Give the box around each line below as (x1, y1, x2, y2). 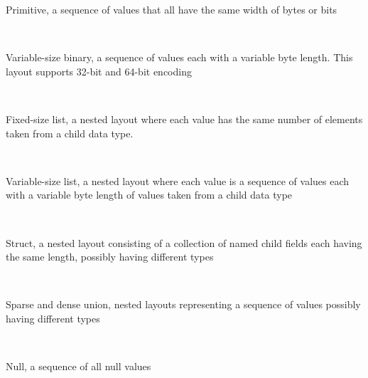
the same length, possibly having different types (6, 249, 214, 264)
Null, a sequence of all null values (6, 359, 151, 374)
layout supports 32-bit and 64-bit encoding (6, 63, 192, 78)
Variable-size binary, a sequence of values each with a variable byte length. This (6, 50, 353, 65)
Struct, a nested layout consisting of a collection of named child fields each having (6, 235, 362, 250)
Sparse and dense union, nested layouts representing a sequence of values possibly (6, 297, 361, 312)
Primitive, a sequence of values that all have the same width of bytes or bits (6, 2, 337, 16)
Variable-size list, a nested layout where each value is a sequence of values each (6, 173, 350, 188)
